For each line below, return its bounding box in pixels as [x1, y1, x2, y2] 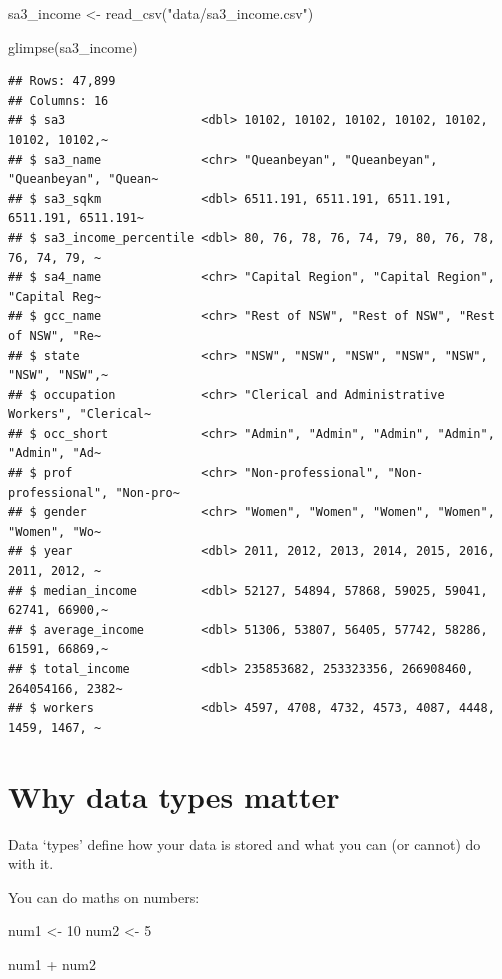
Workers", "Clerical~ [8, 407, 152, 422]
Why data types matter [8, 775, 340, 816]
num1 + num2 [8, 953, 96, 974]
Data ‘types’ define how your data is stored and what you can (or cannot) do [8, 833, 481, 854]
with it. [8, 853, 54, 874]
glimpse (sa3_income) [8, 36, 138, 57]
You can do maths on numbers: [8, 886, 200, 907]
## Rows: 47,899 [8, 74, 116, 89]
